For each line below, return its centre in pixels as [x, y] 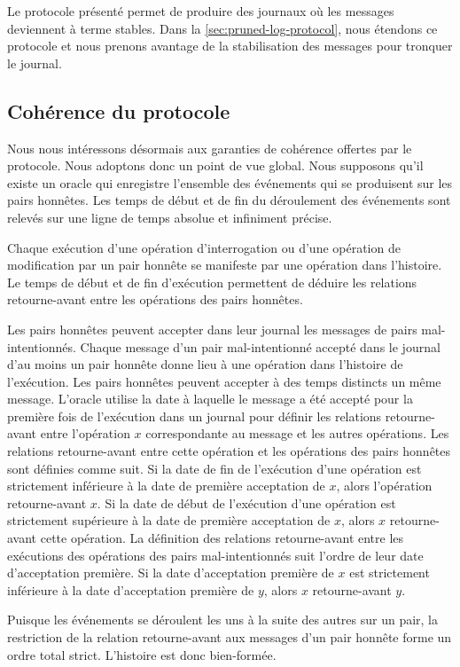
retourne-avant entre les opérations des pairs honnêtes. [155, 299]
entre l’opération [85, 433]
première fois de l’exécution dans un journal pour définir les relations [195, 416]
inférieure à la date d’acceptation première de [131, 589]
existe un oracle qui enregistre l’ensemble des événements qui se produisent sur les [230, 182]
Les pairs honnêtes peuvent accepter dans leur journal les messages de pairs [212, 329]
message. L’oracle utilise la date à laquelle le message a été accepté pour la [210, 399]
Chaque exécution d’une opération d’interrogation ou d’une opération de [204, 247]
